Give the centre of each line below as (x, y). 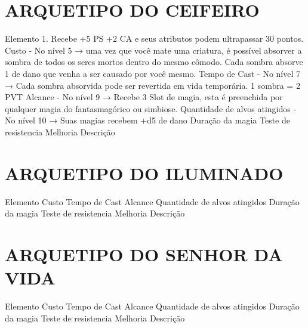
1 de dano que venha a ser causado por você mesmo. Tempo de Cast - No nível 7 (153, 73)
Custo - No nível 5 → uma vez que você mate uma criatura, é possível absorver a (153, 50)
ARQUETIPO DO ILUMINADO (144, 173)
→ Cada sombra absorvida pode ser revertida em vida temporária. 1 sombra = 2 (153, 85)
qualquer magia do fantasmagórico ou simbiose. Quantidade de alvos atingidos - (151, 108)
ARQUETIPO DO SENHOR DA (144, 254)
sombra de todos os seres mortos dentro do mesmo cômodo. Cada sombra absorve (154, 62)
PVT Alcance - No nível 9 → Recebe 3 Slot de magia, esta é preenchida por (144, 97)
